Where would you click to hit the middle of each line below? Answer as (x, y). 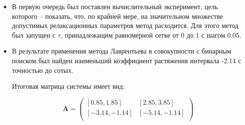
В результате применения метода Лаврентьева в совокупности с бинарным (122, 51)
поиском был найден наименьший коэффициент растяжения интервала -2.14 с (126, 60)
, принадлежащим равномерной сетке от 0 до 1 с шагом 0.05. (151, 35)
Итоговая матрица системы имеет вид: (68, 86)
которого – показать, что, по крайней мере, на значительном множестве (117, 16)
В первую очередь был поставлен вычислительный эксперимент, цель (115, 6)
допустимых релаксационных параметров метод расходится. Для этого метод (125, 25)
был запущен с (34, 35)
